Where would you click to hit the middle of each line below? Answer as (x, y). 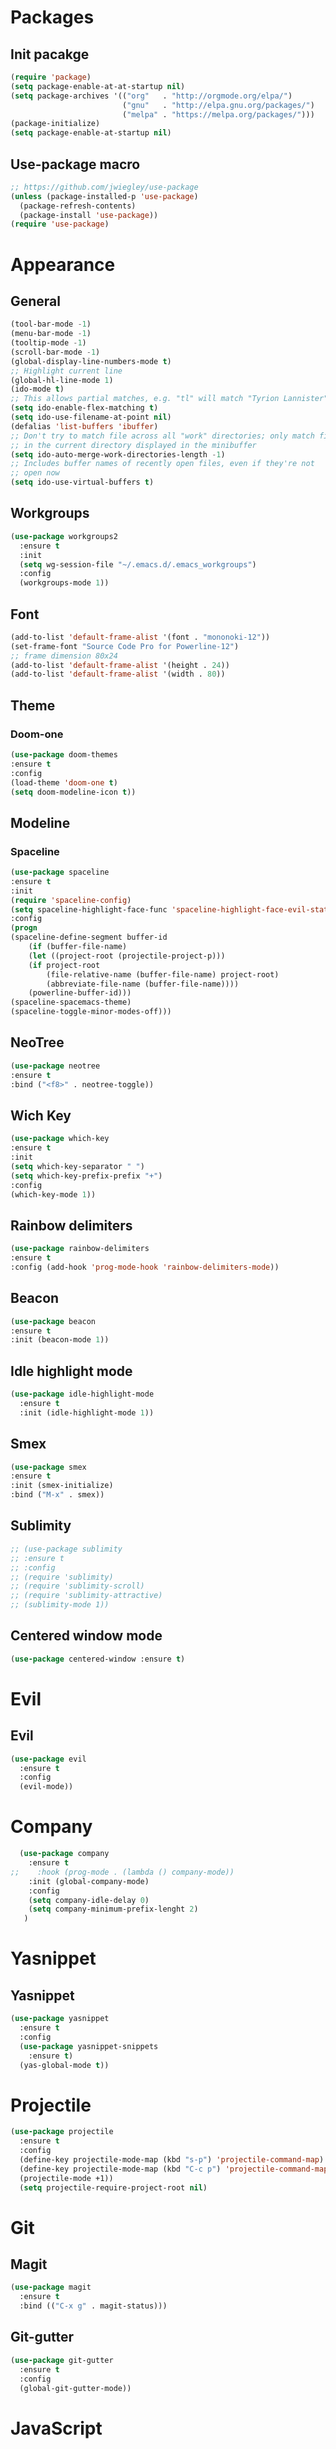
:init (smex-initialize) (62, 1486)
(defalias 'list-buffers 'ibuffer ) (84, 426)
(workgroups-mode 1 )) (64, 583)
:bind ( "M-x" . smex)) (57, 1495)
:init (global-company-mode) (89, 1881)
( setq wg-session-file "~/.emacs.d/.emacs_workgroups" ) (138, 564)
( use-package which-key (60, 1139)
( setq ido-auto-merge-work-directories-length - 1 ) (118, 454)
